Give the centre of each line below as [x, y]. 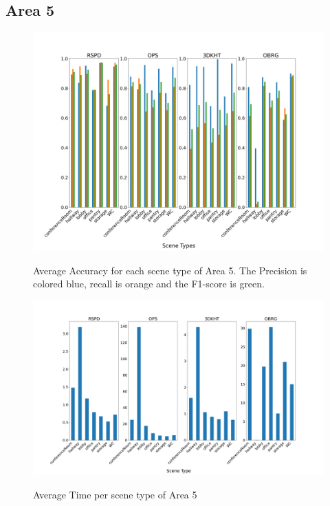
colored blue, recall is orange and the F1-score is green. [149, 284]
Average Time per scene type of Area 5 [115, 494]
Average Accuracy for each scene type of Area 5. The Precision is [170, 270]
